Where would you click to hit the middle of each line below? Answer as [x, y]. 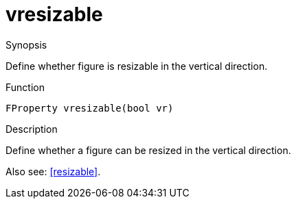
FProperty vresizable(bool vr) [90, 108]
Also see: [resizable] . [53, 171]
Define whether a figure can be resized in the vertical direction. [148, 150]
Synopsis [26, 44]
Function [25, 87]
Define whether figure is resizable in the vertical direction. [137, 66]
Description [32, 129]
